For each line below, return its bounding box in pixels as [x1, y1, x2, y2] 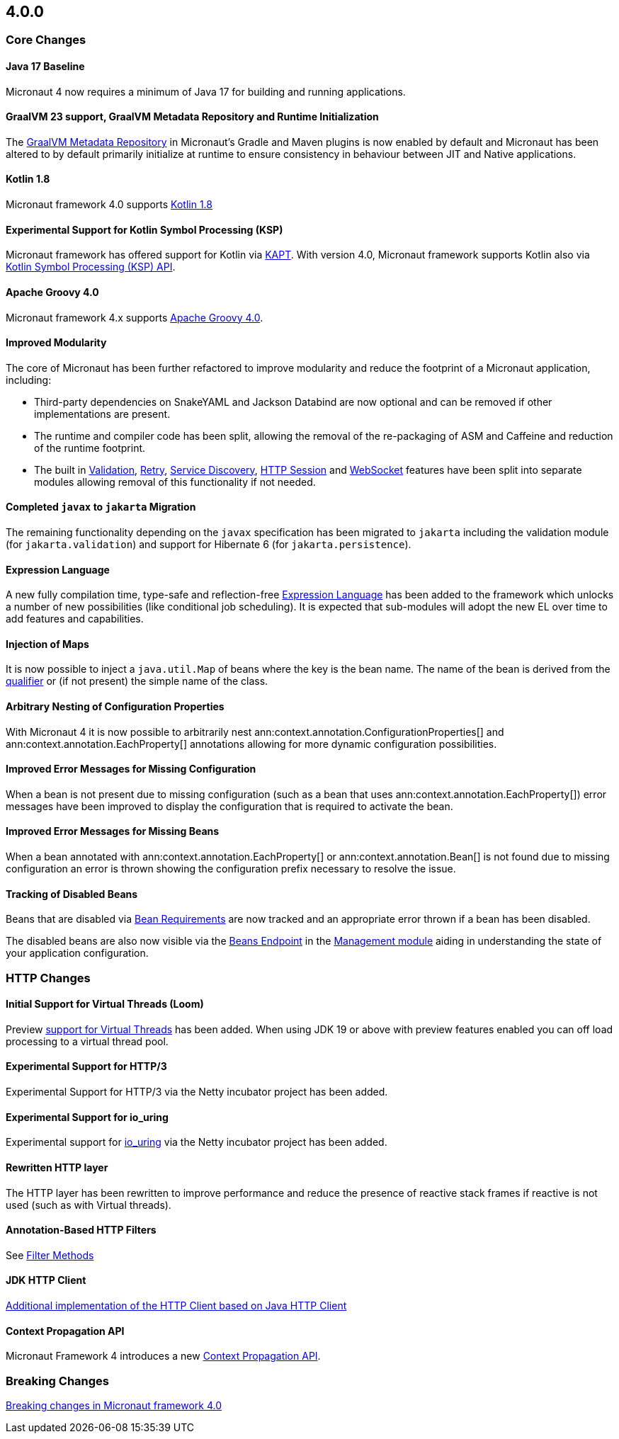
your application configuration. [6, 947, 149, 960]
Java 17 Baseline [6, 60, 85, 73]
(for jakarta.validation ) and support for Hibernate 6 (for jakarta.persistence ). [6, 538, 411, 550]
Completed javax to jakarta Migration [6, 501, 196, 513]
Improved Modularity [6, 336, 107, 349]
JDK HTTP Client [6, 1274, 86, 1287]
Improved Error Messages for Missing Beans [6, 825, 220, 838]
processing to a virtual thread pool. [6, 1035, 169, 1047]
